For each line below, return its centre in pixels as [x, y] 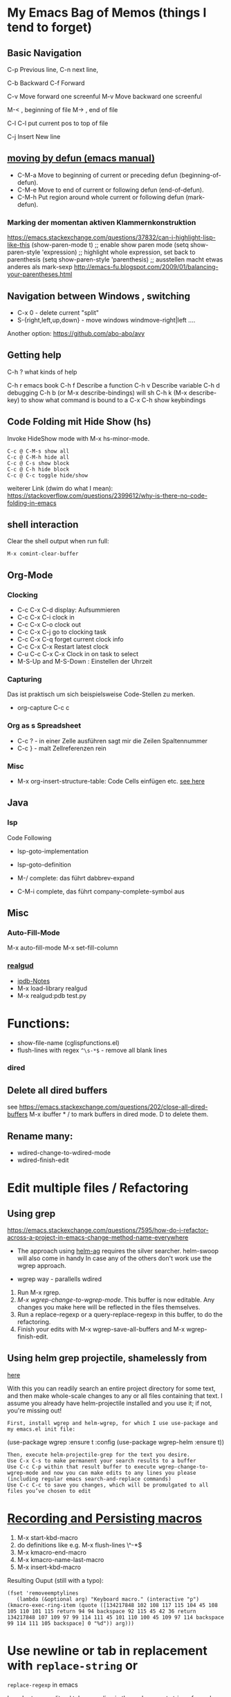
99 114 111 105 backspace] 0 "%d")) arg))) [71, 1623]
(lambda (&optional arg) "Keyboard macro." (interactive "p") [108, 1599]
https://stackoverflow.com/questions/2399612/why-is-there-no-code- [107, 496]
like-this [19, 245]
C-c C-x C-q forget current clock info [70, 639]
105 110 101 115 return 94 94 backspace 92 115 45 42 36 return [102, 1611]
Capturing [25, 679]
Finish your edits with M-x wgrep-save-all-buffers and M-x [101, 1330]
